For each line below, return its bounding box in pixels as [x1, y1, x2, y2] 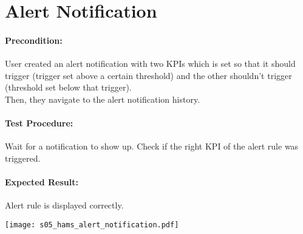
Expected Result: [5, 176, 78, 188]
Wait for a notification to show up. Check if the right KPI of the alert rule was [5, 140, 299, 153]
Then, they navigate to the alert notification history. [5, 92, 200, 105]
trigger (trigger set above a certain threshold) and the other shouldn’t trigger [5, 69, 292, 81]
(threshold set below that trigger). [5, 81, 132, 94]
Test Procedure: [5, 117, 73, 129]
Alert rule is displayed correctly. [5, 199, 124, 212]
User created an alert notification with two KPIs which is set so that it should [5, 57, 296, 70]
